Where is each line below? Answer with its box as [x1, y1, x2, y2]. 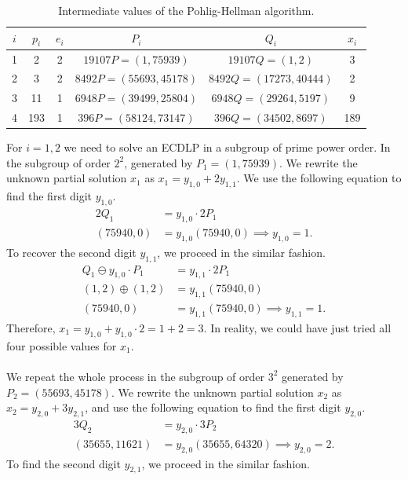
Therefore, [6, 319, 56, 335]
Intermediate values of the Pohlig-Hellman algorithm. [58, 2, 315, 18]
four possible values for [6, 337, 117, 354]
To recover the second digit [6, 244, 137, 260]
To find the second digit [6, 455, 121, 471]
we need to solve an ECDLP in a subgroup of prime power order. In [64, 139, 391, 156]
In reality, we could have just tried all [210, 319, 392, 335]
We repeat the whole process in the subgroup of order [6, 368, 265, 384]
